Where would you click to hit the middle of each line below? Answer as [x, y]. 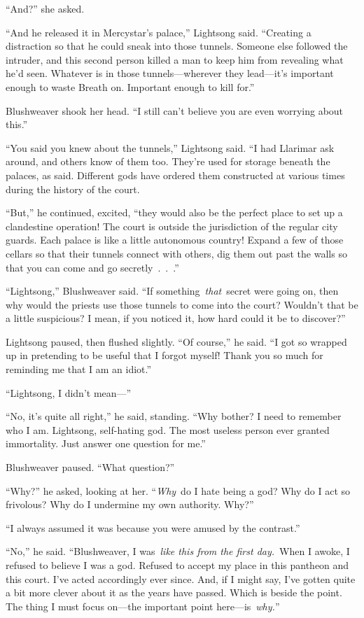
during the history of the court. [73, 189]
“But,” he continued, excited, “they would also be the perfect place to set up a [174, 212]
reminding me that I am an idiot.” [79, 369]
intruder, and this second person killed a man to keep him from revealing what [175, 59]
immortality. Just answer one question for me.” [106, 443]
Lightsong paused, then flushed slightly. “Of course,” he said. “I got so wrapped [176, 341]
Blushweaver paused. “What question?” [90, 467]
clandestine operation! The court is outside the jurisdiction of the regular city [172, 226]
